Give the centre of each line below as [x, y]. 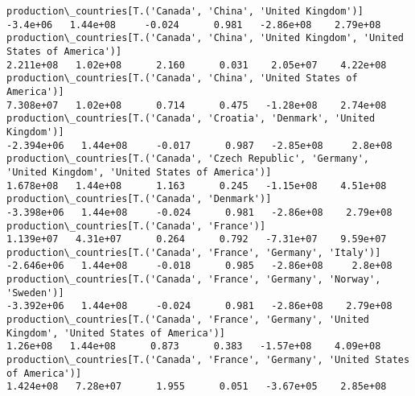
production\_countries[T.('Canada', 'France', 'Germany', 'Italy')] [194, 252]
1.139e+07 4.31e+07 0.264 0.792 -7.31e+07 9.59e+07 [197, 239]
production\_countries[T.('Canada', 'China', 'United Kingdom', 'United [205, 38]
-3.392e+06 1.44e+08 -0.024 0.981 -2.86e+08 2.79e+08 [199, 306]
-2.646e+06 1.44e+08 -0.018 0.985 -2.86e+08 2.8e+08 [199, 266]
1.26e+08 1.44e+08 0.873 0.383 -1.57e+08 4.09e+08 [194, 346]
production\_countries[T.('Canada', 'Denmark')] [139, 199]
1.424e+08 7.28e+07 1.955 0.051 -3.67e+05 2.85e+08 [197, 387]
